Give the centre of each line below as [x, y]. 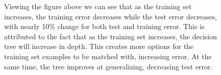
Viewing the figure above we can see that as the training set [98, 6]
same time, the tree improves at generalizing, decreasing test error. [108, 66]
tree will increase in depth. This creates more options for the [99, 46]
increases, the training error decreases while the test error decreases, [110, 16]
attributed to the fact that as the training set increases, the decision [110, 36]
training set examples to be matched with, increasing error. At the [108, 56]
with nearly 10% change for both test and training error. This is [104, 26]
